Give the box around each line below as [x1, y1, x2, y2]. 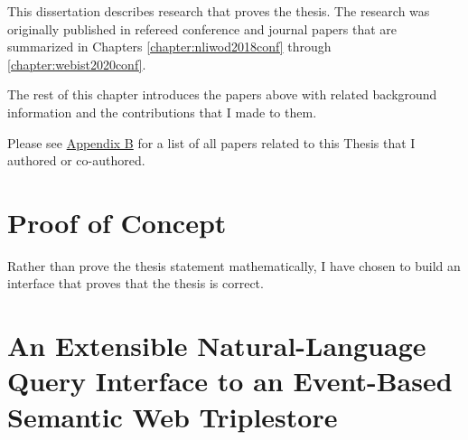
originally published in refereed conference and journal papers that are [7, 19, 397, 38]
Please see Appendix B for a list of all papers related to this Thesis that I [7, 133, 416, 152]
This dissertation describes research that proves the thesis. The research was [7, 2, 430, 20]
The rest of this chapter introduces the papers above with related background [7, 85, 437, 104]
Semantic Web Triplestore [7, 398, 338, 435]
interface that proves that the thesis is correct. [7, 274, 264, 293]
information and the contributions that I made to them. [7, 102, 317, 121]
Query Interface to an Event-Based [7, 362, 453, 399]
